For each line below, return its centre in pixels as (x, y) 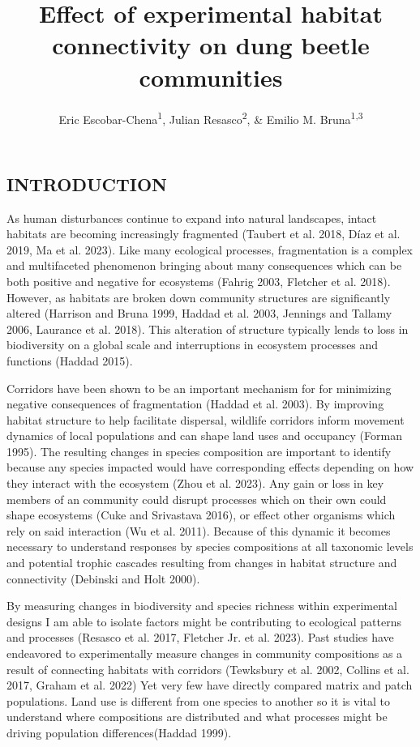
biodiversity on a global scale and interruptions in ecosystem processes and (193, 345)
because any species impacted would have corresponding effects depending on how (210, 467)
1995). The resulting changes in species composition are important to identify (199, 451)
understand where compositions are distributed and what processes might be (197, 717)
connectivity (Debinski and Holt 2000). (103, 578)
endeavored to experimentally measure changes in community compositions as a (205, 653)
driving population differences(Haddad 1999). (119, 732)
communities (211, 77)
